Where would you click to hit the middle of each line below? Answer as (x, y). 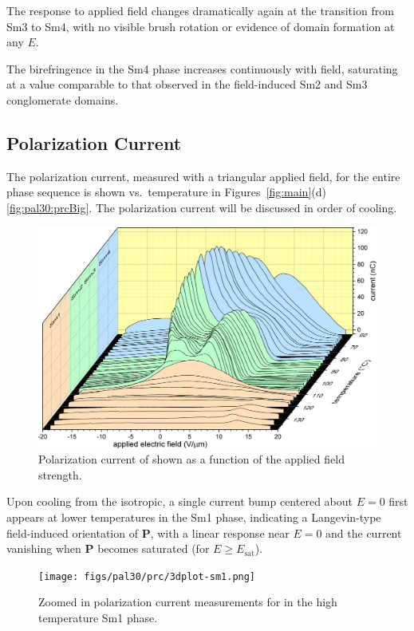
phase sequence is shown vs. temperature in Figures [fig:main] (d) (166, 192)
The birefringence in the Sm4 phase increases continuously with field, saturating (202, 68)
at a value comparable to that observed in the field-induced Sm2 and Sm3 (187, 84)
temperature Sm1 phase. (98, 617)
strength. (60, 474)
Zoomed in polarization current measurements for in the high (188, 602)
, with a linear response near (220, 532)
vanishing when (44, 548)
